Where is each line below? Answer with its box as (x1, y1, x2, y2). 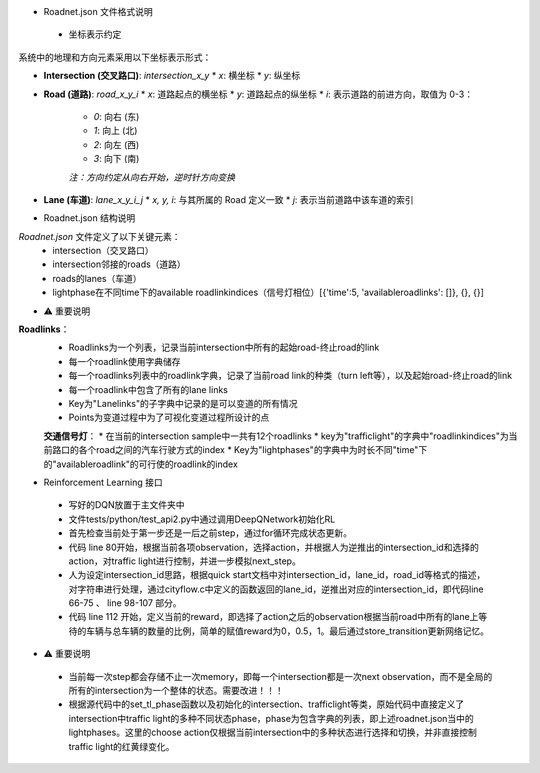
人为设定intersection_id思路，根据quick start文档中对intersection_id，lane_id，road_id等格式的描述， (68, 569, 486, 581)
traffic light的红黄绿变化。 (68, 740, 175, 752)
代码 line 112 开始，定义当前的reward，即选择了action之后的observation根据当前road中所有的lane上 (68, 611, 479, 623)
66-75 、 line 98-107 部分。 (68, 597, 182, 609)
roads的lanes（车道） (52, 272, 142, 284)
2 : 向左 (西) (93, 138, 140, 150)
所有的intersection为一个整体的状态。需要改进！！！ (68, 685, 284, 697)
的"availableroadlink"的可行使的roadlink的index (43, 458, 239, 470)
